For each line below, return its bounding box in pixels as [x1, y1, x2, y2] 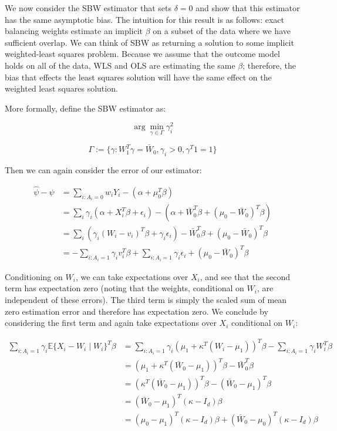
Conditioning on [5, 270, 63, 282]
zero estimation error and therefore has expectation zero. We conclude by [5, 305, 268, 317]
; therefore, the [242, 59, 296, 71]
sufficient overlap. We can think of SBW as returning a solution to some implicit [5, 36, 294, 48]
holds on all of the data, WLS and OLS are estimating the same [5, 59, 235, 71]
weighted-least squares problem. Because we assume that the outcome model [5, 48, 280, 60]
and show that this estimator [196, 2, 300, 14]
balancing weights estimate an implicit [5, 25, 143, 37]
